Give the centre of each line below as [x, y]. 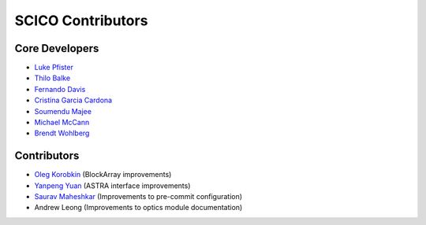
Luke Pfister [54, 68]
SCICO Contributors [81, 20]
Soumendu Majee [63, 111]
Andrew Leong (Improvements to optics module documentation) [138, 208]
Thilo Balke [52, 78]
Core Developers [57, 48]
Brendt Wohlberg [62, 133]
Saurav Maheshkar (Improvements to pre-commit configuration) [138, 197]
